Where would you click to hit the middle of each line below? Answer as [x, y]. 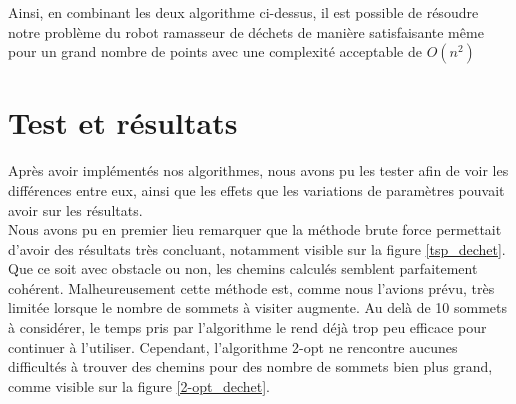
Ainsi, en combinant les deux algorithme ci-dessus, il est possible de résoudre [243, 12]
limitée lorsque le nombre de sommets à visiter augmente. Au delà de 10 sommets [258, 307]
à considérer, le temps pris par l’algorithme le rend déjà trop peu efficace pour [247, 327]
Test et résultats [123, 122]
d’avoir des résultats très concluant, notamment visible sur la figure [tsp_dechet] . [257, 248]
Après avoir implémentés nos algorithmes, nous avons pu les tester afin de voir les [258, 170]
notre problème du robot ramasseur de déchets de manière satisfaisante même [246, 31]
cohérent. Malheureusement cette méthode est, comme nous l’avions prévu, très [251, 287]
